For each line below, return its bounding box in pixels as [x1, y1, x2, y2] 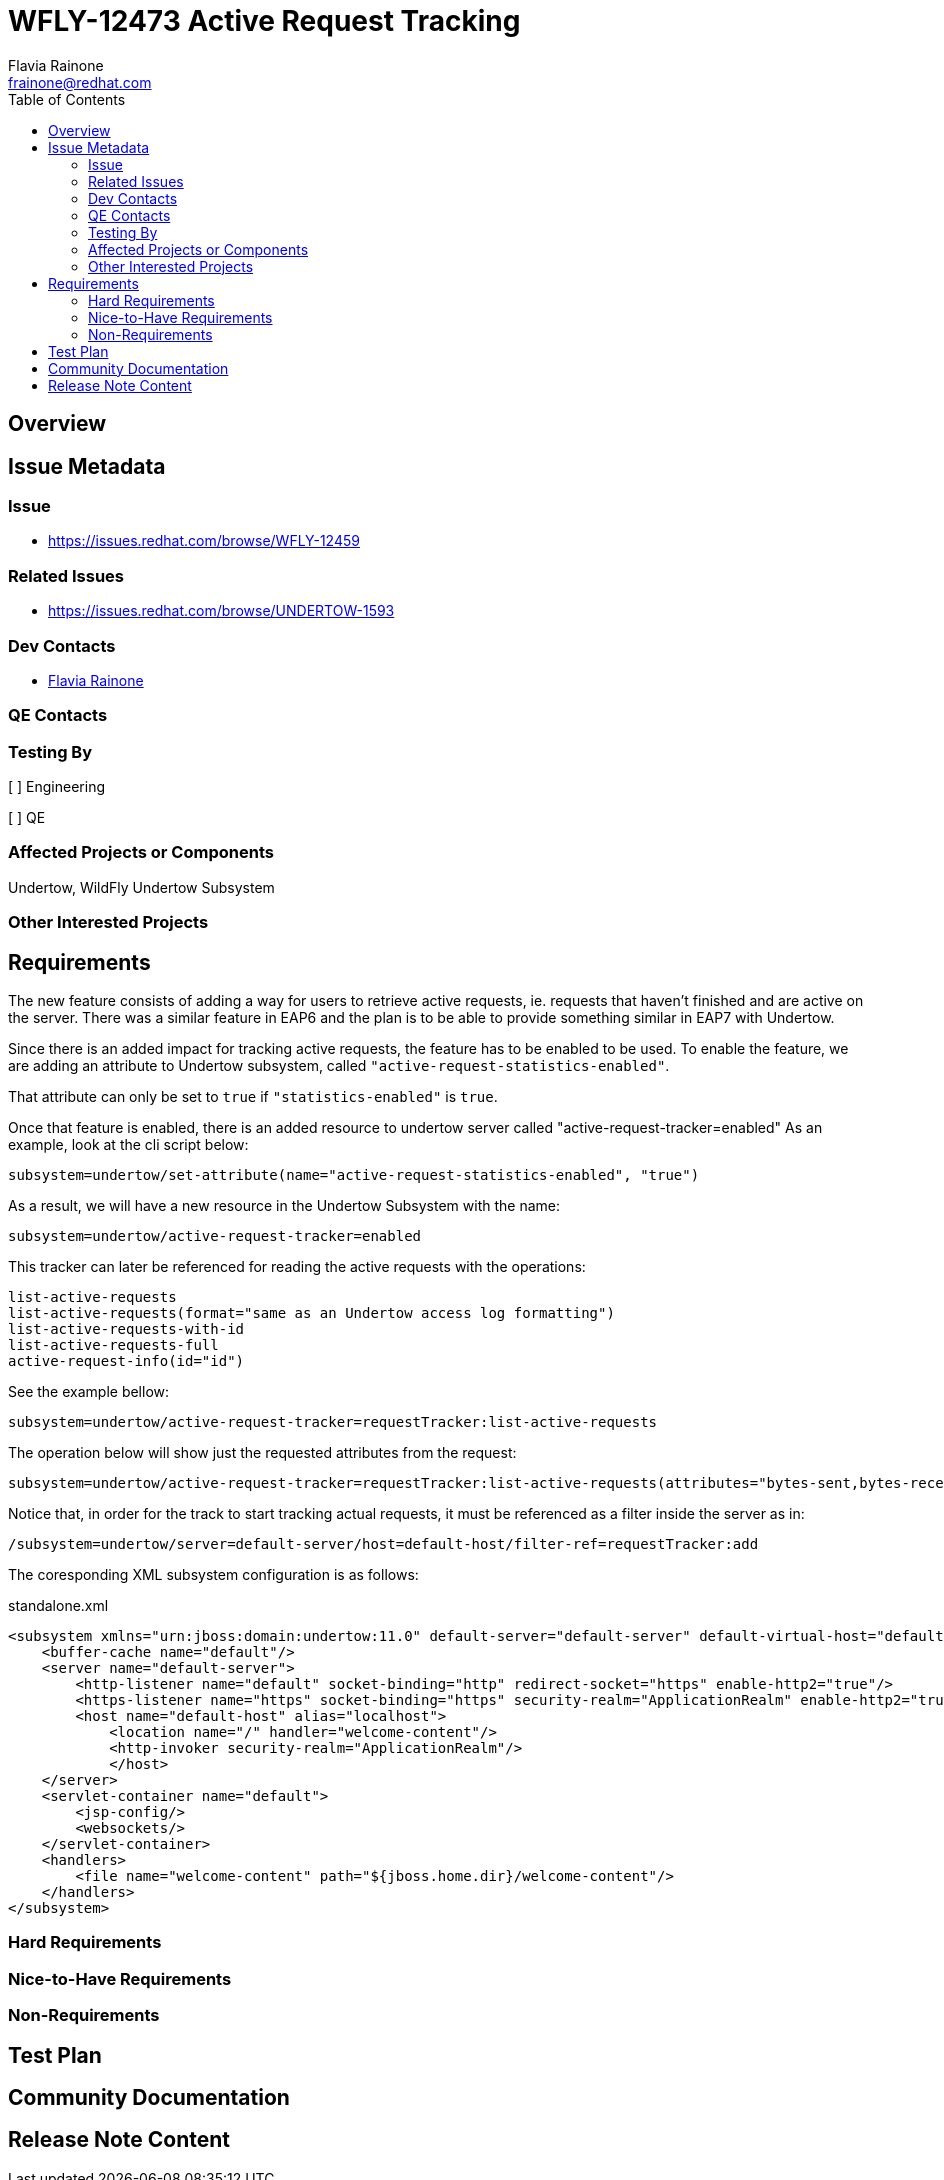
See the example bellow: [8, 1382, 170, 1400]
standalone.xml [8, 1596, 109, 1614]
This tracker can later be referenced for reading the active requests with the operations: [8, 1257, 586, 1275]
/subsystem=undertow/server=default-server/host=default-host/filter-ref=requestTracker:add [8, 1535, 759, 1552]
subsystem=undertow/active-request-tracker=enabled [8, 1227, 422, 1244]
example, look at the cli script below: [8, 1135, 249, 1153]
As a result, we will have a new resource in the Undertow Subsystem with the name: [8, 1196, 561, 1214]
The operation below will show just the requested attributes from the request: [8, 1443, 517, 1461]
